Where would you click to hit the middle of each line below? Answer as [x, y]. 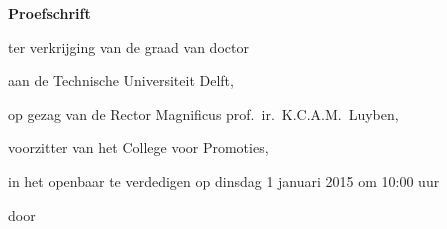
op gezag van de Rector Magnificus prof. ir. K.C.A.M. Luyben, [203, 113]
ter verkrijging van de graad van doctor [128, 46]
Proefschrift [49, 13]
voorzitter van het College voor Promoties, [138, 147]
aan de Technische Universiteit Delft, [121, 80]
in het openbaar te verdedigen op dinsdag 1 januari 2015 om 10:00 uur [224, 180]
